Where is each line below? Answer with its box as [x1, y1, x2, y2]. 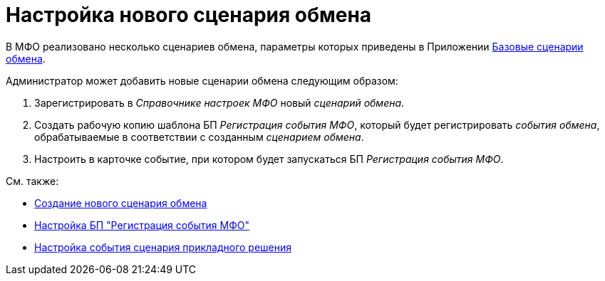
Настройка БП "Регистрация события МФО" [34, 218, 250, 231]
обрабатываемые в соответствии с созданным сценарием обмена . [34, 130, 364, 143]
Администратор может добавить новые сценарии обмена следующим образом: [6, 74, 398, 87]
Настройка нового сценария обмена [6, 3, 372, 27]
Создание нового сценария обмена [34, 196, 207, 209]
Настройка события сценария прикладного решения [34, 240, 292, 253]
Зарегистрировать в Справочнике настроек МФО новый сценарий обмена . [34, 96, 405, 109]
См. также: [6, 174, 59, 187]
